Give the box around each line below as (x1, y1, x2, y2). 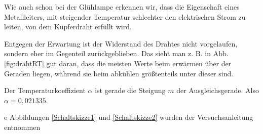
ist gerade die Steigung (95, 85, 166, 96)
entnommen (4, 121, 41, 132)
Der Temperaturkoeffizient (4, 85, 86, 96)
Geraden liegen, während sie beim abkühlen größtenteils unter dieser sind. (4, 68, 234, 78)
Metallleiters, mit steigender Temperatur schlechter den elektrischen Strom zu (4, 11, 246, 22)
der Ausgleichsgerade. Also (176, 85, 259, 96)
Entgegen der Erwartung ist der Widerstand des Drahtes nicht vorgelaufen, (4, 38, 238, 49)
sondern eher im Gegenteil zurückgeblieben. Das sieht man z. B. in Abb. (4, 48, 229, 59)
